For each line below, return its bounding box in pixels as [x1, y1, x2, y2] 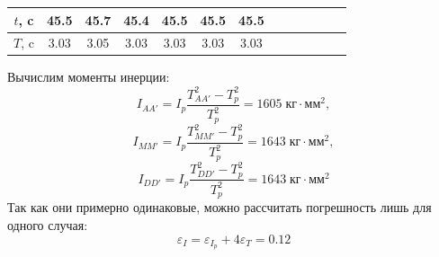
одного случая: [7, 215, 88, 234]
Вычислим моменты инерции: [7, 67, 170, 86]
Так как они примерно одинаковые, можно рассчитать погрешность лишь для [7, 198, 432, 217]
